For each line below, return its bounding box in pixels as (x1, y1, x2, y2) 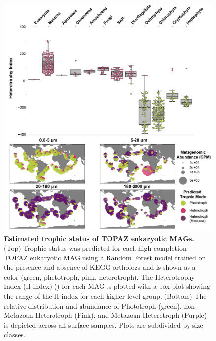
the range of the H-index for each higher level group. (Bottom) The (4, 291, 207, 301)
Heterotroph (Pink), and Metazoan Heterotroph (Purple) (35, 310, 207, 320)
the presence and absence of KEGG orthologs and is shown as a (4, 262, 196, 272)
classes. (4, 329, 26, 340)
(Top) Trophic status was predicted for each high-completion (4, 243, 187, 253)
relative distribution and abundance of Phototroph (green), (4, 300, 182, 311)
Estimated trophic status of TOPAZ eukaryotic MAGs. (4, 233, 194, 243)
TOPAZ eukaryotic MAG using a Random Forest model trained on (4, 252, 206, 262)
